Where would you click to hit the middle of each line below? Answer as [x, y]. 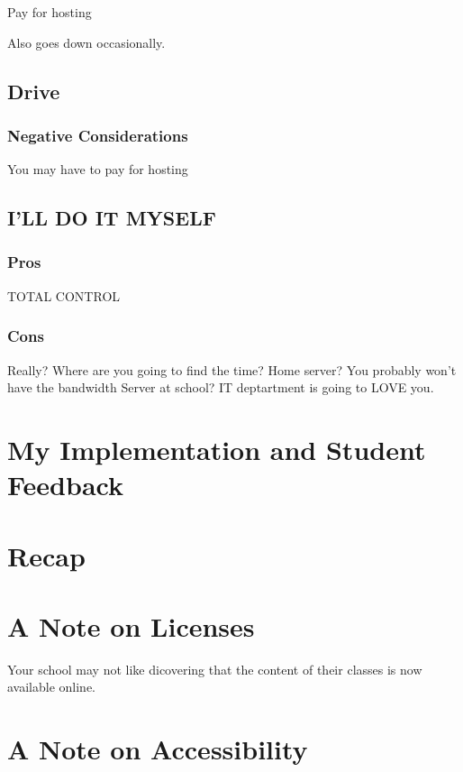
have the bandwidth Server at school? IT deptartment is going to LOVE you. [221, 387]
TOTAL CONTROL [64, 295]
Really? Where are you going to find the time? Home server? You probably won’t [232, 369]
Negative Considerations [98, 135]
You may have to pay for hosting [98, 169]
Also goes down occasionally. [86, 42]
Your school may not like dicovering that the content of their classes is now [215, 669]
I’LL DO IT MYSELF [112, 218]
